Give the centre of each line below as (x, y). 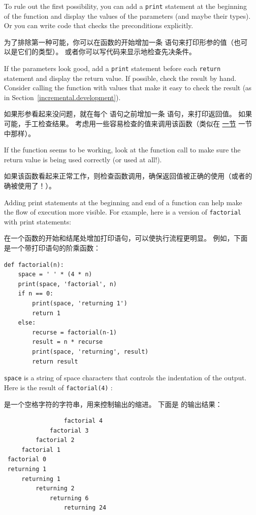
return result (55, 361)
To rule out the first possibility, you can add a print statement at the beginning (126, 6)
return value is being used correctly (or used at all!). (83, 159)
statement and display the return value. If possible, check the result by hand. (120, 78)
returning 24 (85, 508)
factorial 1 (41, 450)
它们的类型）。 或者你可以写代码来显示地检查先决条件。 (107, 52)
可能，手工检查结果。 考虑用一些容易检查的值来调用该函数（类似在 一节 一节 (128, 124)
